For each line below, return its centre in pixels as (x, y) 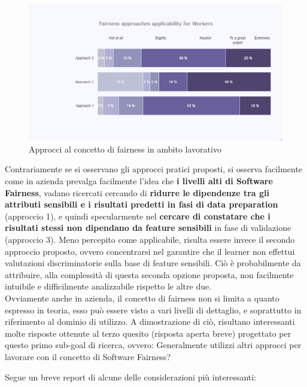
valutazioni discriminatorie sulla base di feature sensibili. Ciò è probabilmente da (153, 263)
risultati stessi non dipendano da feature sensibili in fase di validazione (148, 228)
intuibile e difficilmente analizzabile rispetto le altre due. (108, 286)
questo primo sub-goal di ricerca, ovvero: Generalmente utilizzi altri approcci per (153, 345)
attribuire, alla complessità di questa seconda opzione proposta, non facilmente (149, 274)
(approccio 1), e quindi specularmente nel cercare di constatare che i (138, 216)
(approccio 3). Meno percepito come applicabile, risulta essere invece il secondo (150, 240)
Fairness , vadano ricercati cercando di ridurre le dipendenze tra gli (137, 192)
